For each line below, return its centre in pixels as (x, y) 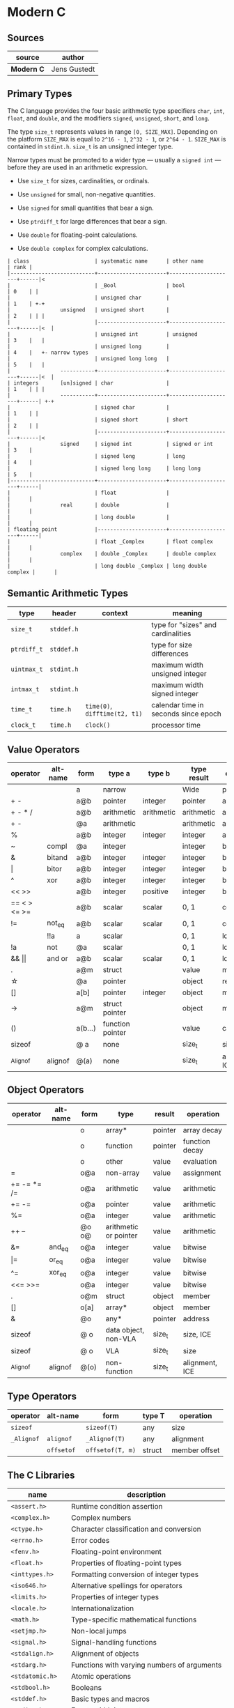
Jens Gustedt (73, 69)
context (115, 613)
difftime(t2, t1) (114, 714)
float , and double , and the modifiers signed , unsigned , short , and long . (109, 118)
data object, (125, 1330)
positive (155, 891)
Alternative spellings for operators (126, 1586)
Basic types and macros (110, 1699)
